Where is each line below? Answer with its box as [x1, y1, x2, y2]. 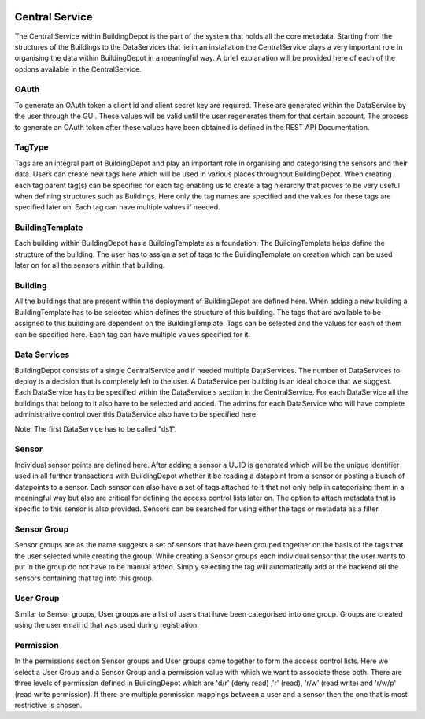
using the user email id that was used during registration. [14, 621, 200, 630]
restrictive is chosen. [14, 700, 83, 710]
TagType [14, 142, 49, 153]
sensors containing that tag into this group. [14, 573, 154, 583]
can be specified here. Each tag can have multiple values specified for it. [14, 329, 251, 339]
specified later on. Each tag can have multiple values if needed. [14, 202, 220, 212]
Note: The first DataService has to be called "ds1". [14, 424, 177, 433]
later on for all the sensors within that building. [14, 261, 165, 270]
